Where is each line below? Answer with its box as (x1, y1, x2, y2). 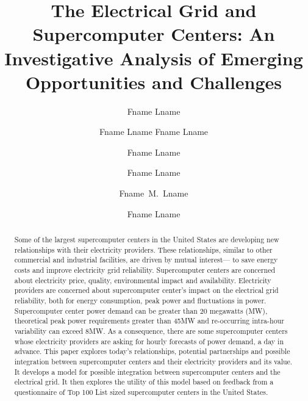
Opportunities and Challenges (25, 69, 282, 94)
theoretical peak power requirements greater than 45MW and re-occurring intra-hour (14, 316, 284, 326)
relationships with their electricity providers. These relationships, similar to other (14, 244, 273, 255)
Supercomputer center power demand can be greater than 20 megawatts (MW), (14, 305, 268, 316)
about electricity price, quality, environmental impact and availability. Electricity (14, 275, 271, 285)
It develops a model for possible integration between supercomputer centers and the (14, 366, 281, 377)
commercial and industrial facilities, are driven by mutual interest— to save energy (14, 255, 278, 265)
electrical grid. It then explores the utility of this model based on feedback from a (14, 377, 274, 387)
